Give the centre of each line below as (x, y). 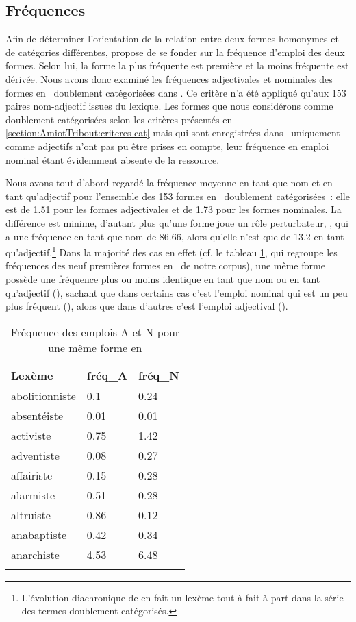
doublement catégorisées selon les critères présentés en (119, 119)
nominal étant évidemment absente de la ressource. (113, 159)
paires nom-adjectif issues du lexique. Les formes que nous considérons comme (169, 106)
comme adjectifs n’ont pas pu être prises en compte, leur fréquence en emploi (167, 146)
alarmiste (33, 495)
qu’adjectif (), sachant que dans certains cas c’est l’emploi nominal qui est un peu (177, 292)
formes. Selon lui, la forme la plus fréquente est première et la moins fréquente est (177, 65)
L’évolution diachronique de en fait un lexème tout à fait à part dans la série (182, 597)
